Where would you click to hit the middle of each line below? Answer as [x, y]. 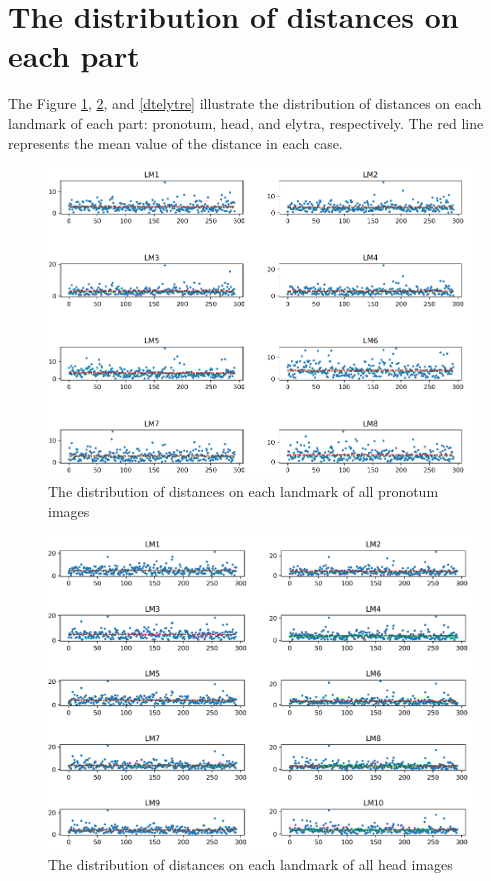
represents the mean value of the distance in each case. [175, 142]
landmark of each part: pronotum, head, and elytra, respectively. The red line [246, 122]
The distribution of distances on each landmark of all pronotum [243, 491]
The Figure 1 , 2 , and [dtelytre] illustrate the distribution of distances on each [245, 103]
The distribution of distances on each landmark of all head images [250, 864]
